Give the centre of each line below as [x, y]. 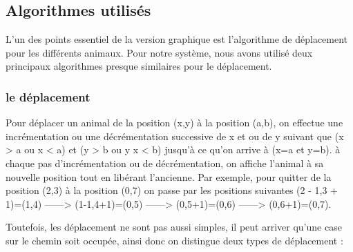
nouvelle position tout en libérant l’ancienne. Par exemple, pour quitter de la [169, 176]
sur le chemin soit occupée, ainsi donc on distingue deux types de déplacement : [174, 240]
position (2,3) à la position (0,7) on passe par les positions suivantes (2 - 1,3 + [172, 190]
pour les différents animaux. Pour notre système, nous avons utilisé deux [159, 52]
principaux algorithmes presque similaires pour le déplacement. [139, 66]
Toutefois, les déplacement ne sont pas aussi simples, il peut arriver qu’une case [174, 227]
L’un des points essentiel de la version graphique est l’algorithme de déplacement [177, 39]
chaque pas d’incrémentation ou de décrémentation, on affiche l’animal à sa [165, 163]
